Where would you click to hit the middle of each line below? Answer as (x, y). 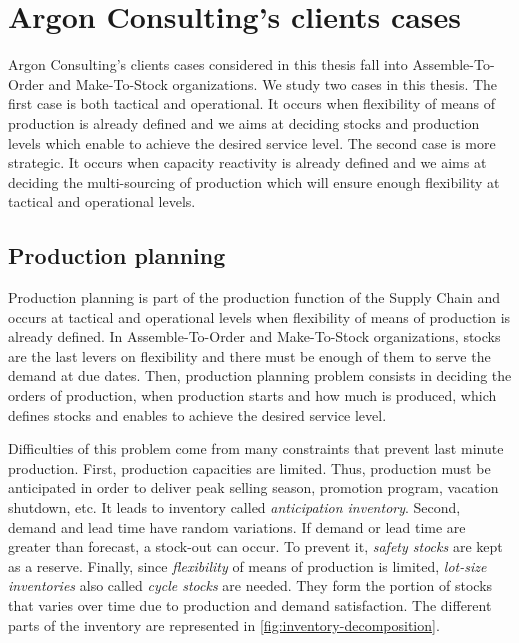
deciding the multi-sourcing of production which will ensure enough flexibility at (254, 181)
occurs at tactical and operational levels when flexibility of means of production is (259, 316)
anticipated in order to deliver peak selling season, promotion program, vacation (253, 487)
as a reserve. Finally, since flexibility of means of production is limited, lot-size (247, 565)
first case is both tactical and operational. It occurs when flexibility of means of (252, 103)
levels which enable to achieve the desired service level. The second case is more (252, 142)
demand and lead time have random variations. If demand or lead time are (237, 526)
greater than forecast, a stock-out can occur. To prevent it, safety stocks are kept (255, 546)
